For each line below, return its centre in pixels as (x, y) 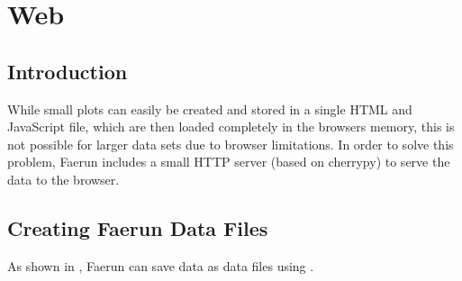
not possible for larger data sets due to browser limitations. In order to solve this (231, 144)
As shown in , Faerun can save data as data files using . (161, 265)
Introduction (68, 71)
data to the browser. (63, 179)
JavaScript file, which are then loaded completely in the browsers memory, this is (231, 127)
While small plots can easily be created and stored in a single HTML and (210, 109)
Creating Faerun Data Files (138, 227)
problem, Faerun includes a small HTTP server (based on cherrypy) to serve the (229, 162)
